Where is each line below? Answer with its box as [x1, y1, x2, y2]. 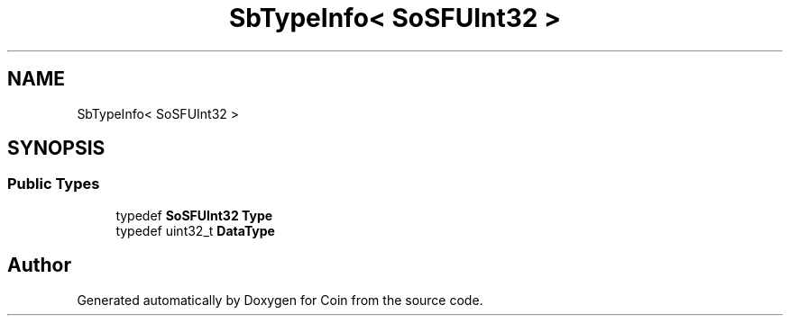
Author [7, 254, 71, 277]
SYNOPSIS [7, 137, 106, 160]
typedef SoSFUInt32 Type [115, 207, 273, 223]
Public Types [7, 175, 100, 193]
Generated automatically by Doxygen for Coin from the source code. [77, 292, 483, 308]
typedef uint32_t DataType [115, 222, 275, 238]
